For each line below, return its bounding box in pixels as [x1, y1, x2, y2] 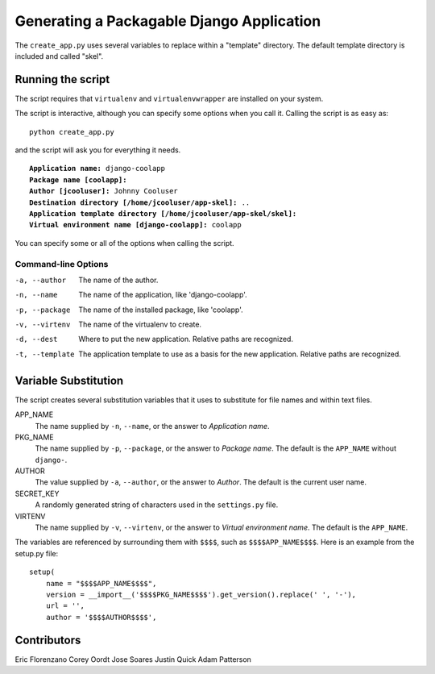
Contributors [14, 633, 81, 647]
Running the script [14, 73, 110, 86]
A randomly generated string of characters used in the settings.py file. [35, 500, 279, 510]
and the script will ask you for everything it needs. [14, 145, 181, 155]
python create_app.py [29, 127, 114, 136]
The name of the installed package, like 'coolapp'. [78, 305, 243, 314]
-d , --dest [14, 335, 58, 344]
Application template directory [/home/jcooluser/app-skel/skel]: [29, 209, 297, 218]
